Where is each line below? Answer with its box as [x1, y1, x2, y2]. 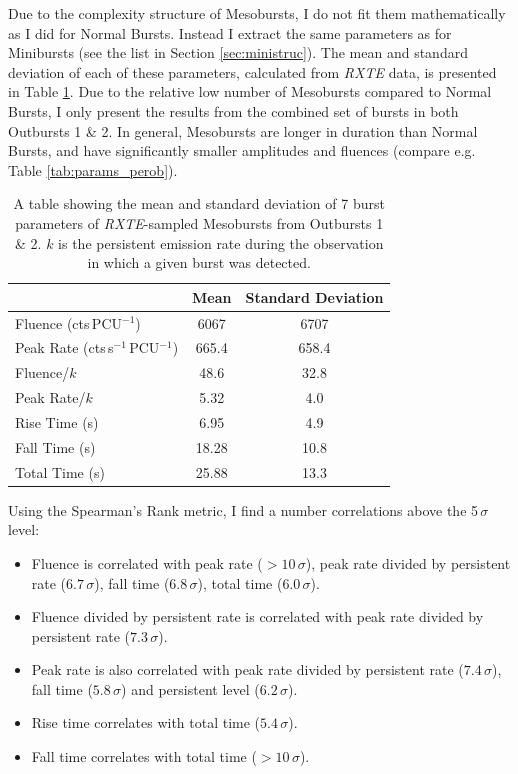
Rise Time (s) [15, 411, 99, 432]
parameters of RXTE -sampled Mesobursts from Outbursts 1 [15, 212, 384, 233]
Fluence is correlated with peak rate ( [31, 552, 263, 573]
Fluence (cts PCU [15, 312, 123, 333]
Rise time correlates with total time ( [31, 712, 261, 733]
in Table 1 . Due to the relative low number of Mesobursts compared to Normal [8, 81, 492, 102]
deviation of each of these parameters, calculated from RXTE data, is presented [8, 61, 497, 82]
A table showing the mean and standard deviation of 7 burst [13, 193, 385, 214]
